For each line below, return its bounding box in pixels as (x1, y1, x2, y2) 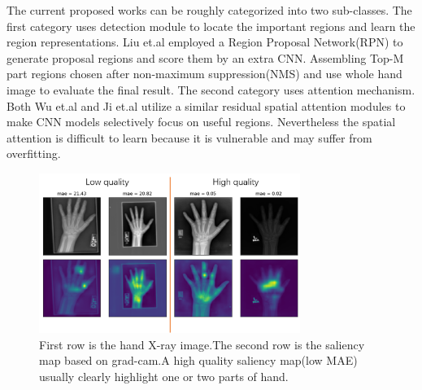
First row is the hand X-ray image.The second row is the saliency (39, 335, 365, 353)
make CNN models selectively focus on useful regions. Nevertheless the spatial (7, 113, 396, 130)
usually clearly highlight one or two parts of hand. (39, 367, 289, 384)
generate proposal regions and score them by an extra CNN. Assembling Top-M (7, 49, 404, 66)
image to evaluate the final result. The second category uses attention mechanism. (7, 81, 415, 98)
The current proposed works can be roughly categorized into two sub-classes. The (7, 2, 412, 18)
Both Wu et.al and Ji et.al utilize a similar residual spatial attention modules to (7, 97, 406, 114)
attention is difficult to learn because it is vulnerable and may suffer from (7, 129, 372, 146)
